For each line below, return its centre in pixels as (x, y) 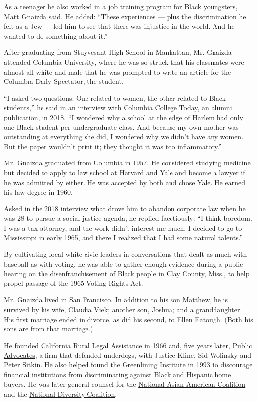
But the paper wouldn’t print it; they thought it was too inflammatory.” (113, 146)
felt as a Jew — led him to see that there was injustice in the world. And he (119, 26)
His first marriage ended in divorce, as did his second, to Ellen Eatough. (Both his (128, 319)
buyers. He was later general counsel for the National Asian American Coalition (125, 384)
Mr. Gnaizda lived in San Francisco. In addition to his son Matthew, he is (116, 300)
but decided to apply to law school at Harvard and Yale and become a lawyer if (125, 172)
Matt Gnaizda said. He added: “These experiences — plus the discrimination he (125, 16)
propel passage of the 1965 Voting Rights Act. (74, 283)
